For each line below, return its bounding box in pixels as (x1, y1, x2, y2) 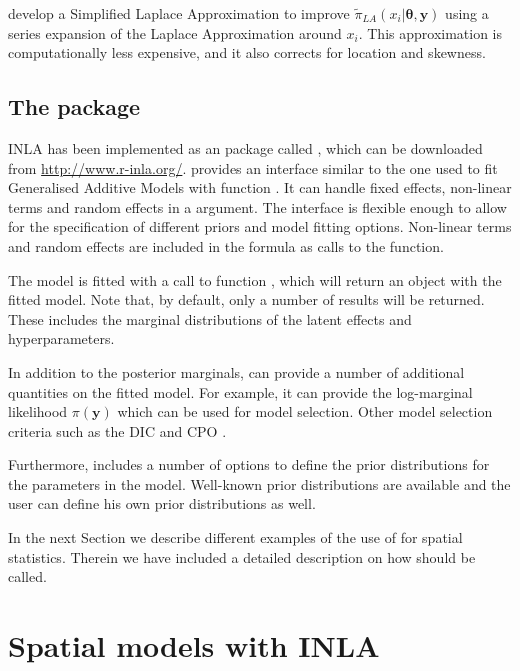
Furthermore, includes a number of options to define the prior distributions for (8, 454, 490, 475)
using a (445, 3, 489, 23)
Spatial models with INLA (8, 625, 380, 666)
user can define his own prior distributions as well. (8, 493, 316, 514)
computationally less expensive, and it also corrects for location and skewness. (8, 42, 486, 63)
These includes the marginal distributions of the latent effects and (8, 308, 412, 329)
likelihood (8, 401, 68, 422)
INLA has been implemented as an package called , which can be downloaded (8, 137, 483, 158)
